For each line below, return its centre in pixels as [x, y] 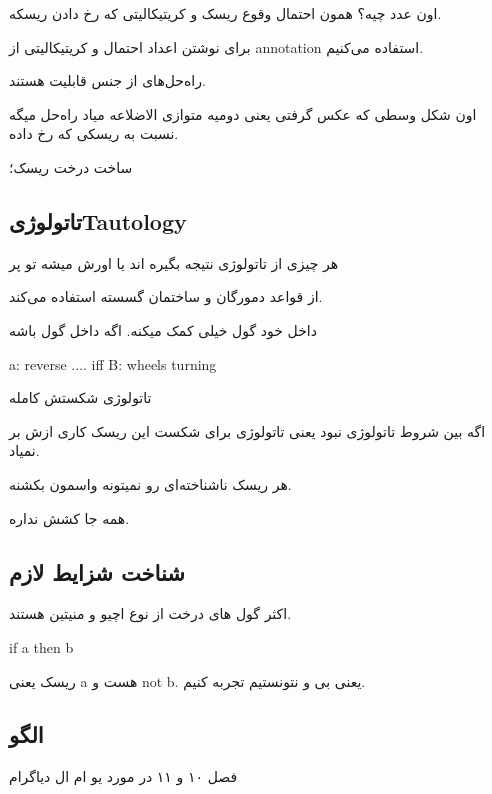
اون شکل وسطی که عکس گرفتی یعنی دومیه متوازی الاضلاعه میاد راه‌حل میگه [243, 113]
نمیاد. [24, 450]
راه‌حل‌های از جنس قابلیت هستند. [107, 80]
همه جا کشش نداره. [69, 517]
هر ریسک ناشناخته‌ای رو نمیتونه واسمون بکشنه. [150, 483]
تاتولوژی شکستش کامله [80, 397]
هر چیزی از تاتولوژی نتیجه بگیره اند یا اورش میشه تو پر [174, 262]
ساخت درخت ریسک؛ [71, 166]
